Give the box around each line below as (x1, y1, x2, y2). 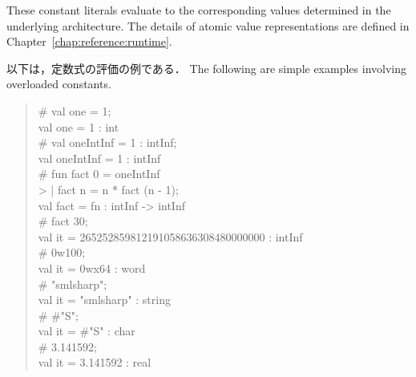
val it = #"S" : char (38, 322, 135, 339)
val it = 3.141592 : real (38, 354, 151, 371)
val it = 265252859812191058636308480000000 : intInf (38, 228, 303, 245)
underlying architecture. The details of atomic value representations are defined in (6, 17, 410, 34)
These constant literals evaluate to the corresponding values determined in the (6, 2, 391, 18)
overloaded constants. (6, 75, 111, 92)
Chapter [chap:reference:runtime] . (6, 33, 172, 50)
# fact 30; (38, 213, 88, 229)
